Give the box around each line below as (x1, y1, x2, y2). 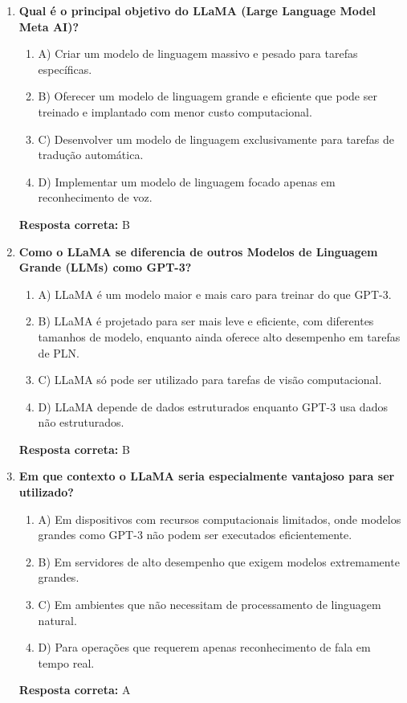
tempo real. (38, 654, 95, 671)
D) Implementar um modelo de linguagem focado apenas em (38, 173, 336, 190)
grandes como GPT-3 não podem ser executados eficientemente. (38, 526, 352, 543)
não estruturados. (38, 414, 124, 431)
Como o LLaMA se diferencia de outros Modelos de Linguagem (18, 243, 378, 260)
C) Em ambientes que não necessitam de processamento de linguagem (38, 596, 381, 613)
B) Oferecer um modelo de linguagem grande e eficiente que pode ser (38, 88, 377, 104)
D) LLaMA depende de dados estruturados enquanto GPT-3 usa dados (38, 398, 388, 415)
